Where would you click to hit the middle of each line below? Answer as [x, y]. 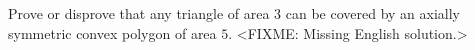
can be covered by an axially [373, 13]
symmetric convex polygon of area [112, 32]
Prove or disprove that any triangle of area [139, 13]
